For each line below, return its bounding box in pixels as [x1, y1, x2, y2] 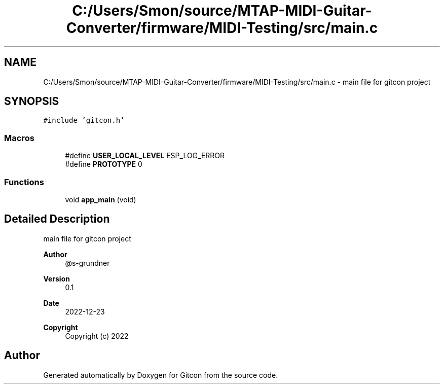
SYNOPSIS [4, 95, 59, 108]
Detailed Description [4, 213, 110, 226]
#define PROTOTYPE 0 [65, 160, 142, 169]
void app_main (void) [65, 195, 136, 204]
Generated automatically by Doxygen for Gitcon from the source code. [43, 370, 278, 379]
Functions [4, 177, 44, 187]
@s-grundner [65, 258, 110, 267]
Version [43, 274, 70, 283]
